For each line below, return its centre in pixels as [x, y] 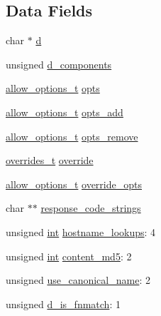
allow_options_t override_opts [74, 184]
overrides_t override [50, 160]
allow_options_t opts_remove [72, 136]
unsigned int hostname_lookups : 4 [81, 231]
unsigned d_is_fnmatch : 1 [63, 304]
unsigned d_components [59, 64]
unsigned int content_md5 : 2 [69, 256]
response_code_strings [91, 208]
